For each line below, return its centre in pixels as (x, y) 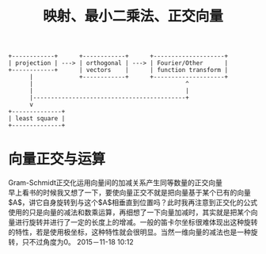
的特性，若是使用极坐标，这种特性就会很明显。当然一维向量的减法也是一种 (129, 232)
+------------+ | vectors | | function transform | (118, 70)
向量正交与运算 (57, 159)
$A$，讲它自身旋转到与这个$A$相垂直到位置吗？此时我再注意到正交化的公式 (133, 203)
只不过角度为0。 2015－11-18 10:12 (78, 242)
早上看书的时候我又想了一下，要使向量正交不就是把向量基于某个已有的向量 (129, 193)
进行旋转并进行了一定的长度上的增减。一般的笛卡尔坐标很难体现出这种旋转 (136, 222)
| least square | (37, 119)
